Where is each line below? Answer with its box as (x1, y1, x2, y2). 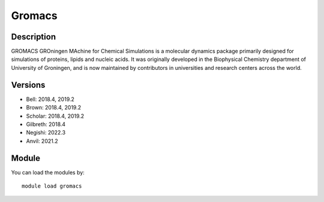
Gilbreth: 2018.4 (26, 120, 66, 128)
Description (11, 32, 56, 42)
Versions (11, 79, 46, 90)
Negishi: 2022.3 (26, 129, 66, 136)
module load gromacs (22, 183, 82, 189)
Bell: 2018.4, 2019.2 (26, 96, 75, 103)
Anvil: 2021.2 (26, 137, 58, 145)
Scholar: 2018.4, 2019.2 (26, 112, 85, 120)
